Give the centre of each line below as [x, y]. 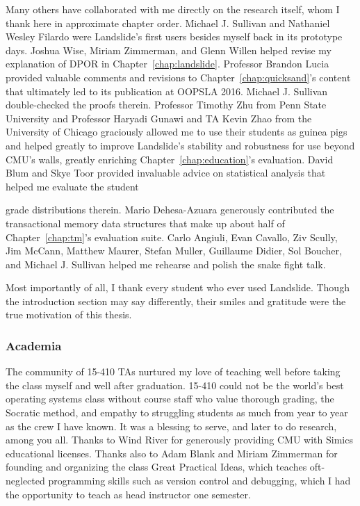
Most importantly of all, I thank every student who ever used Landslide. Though [178, 287]
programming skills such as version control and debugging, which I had [199, 481]
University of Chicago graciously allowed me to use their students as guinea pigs [177, 132]
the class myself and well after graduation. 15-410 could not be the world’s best [175, 385]
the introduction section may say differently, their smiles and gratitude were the [176, 301]
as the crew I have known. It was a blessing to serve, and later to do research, [171, 426]
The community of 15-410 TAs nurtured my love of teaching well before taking [173, 372]
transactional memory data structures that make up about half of [145, 223]
